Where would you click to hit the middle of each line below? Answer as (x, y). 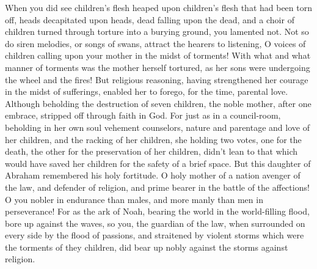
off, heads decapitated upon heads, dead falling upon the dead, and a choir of (150, 19)
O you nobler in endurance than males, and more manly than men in (134, 199)
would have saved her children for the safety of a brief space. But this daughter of (158, 163)
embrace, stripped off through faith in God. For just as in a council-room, (143, 115)
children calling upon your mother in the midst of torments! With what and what (158, 55)
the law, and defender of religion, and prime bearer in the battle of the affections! (157, 187)
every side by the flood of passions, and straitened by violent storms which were (155, 235)
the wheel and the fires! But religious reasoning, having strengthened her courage (157, 79)
